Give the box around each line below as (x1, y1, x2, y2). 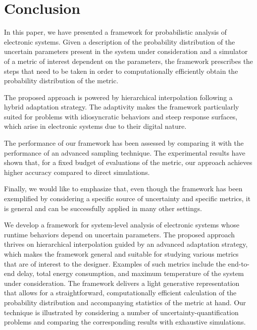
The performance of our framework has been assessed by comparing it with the (4, 138, 244, 148)
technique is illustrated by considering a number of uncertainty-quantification (4, 307, 239, 317)
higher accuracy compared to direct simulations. (4, 166, 150, 177)
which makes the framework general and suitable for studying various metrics (4, 249, 239, 259)
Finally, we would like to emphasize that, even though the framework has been (4, 183, 243, 194)
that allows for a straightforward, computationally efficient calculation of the (4, 287, 237, 298)
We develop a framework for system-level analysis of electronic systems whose (4, 220, 240, 230)
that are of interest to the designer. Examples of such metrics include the (4, 258, 226, 269)
